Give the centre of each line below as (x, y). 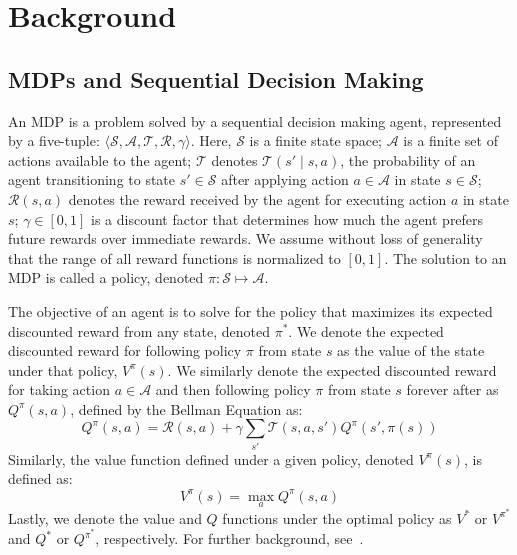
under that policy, (63, 369)
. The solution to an (445, 257)
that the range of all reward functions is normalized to (174, 257)
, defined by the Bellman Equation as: (186, 408)
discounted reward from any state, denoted (139, 330)
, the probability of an (408, 159)
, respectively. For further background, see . (229, 538)
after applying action (285, 179)
